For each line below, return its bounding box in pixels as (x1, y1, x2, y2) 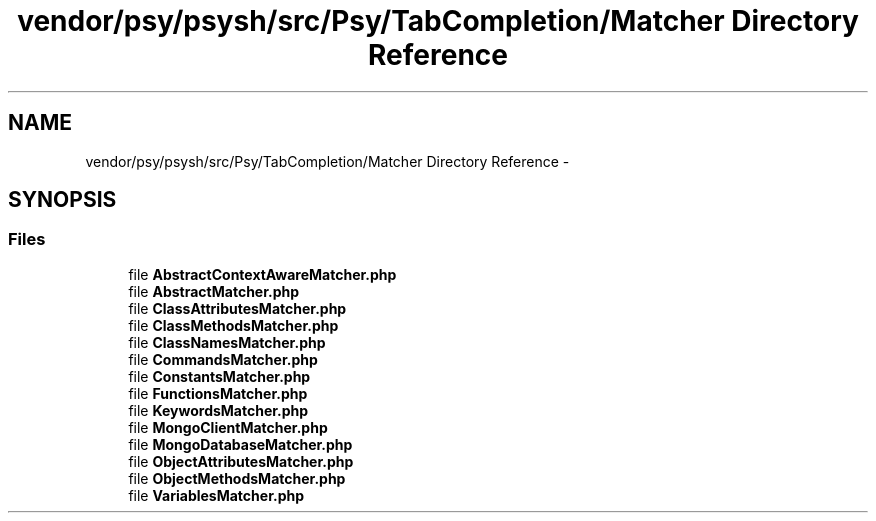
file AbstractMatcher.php (128, 282, 300, 300)
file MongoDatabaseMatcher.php (128, 435, 353, 453)
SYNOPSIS (8, 187, 117, 213)
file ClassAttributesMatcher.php (128, 299, 347, 317)
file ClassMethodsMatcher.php (128, 316, 339, 334)
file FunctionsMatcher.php (128, 384, 308, 402)
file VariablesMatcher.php (128, 486, 305, 504)
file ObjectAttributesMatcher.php (128, 452, 354, 470)
